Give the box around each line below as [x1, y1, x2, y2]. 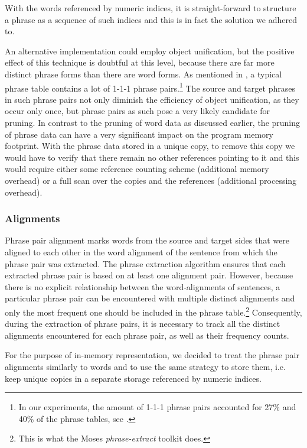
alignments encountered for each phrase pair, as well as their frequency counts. [5, 329, 289, 341]
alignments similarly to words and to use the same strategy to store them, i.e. [5, 360, 286, 372]
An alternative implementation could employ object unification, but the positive [5, 44, 295, 57]
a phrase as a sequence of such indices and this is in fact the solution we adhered [5, 13, 297, 25]
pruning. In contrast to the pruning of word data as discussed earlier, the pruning [5, 116, 301, 128]
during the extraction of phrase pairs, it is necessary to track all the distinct [5, 317, 280, 330]
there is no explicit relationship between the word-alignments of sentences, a [5, 280, 280, 293]
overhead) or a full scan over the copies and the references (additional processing [5, 174, 297, 186]
